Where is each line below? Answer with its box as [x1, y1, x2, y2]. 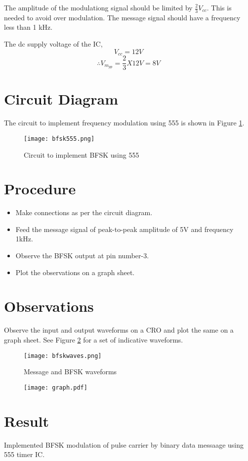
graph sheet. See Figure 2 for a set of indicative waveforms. [4, 334, 183, 345]
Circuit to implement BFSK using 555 [24, 149, 139, 160]
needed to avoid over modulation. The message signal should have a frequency [4, 12, 241, 22]
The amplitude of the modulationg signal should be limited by [4, 2, 193, 12]
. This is [207, 2, 232, 12]
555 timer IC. [4, 449, 45, 460]
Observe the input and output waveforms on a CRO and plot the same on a [4, 325, 234, 335]
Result [4, 410, 49, 431]
